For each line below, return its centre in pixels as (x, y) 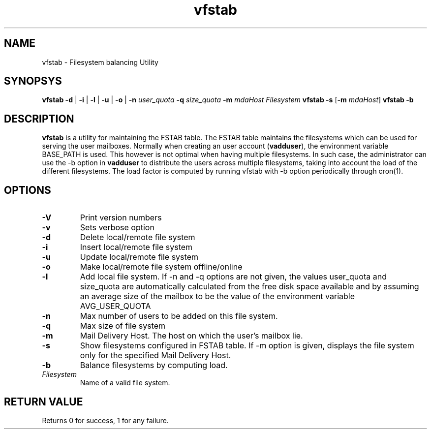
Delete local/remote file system (138, 237)
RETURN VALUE (44, 402)
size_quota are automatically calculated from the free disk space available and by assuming (249, 287)
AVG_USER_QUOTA (115, 306)
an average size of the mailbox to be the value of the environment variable (217, 296)
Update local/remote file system (139, 257)
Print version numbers (121, 218)
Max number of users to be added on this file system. (179, 316)
